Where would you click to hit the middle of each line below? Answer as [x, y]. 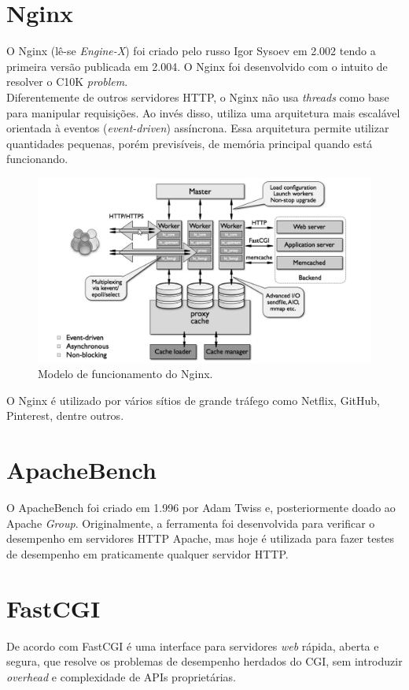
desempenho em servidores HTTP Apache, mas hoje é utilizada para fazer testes [201, 538]
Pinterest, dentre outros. [65, 415]
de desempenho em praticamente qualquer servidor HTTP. [147, 553]
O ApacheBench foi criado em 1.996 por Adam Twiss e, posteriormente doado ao [201, 508]
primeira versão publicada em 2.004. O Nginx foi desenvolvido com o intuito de [197, 66]
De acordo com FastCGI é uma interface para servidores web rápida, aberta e [193, 645]
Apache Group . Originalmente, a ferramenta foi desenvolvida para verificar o [191, 523]
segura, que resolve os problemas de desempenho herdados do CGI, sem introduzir [204, 661]
